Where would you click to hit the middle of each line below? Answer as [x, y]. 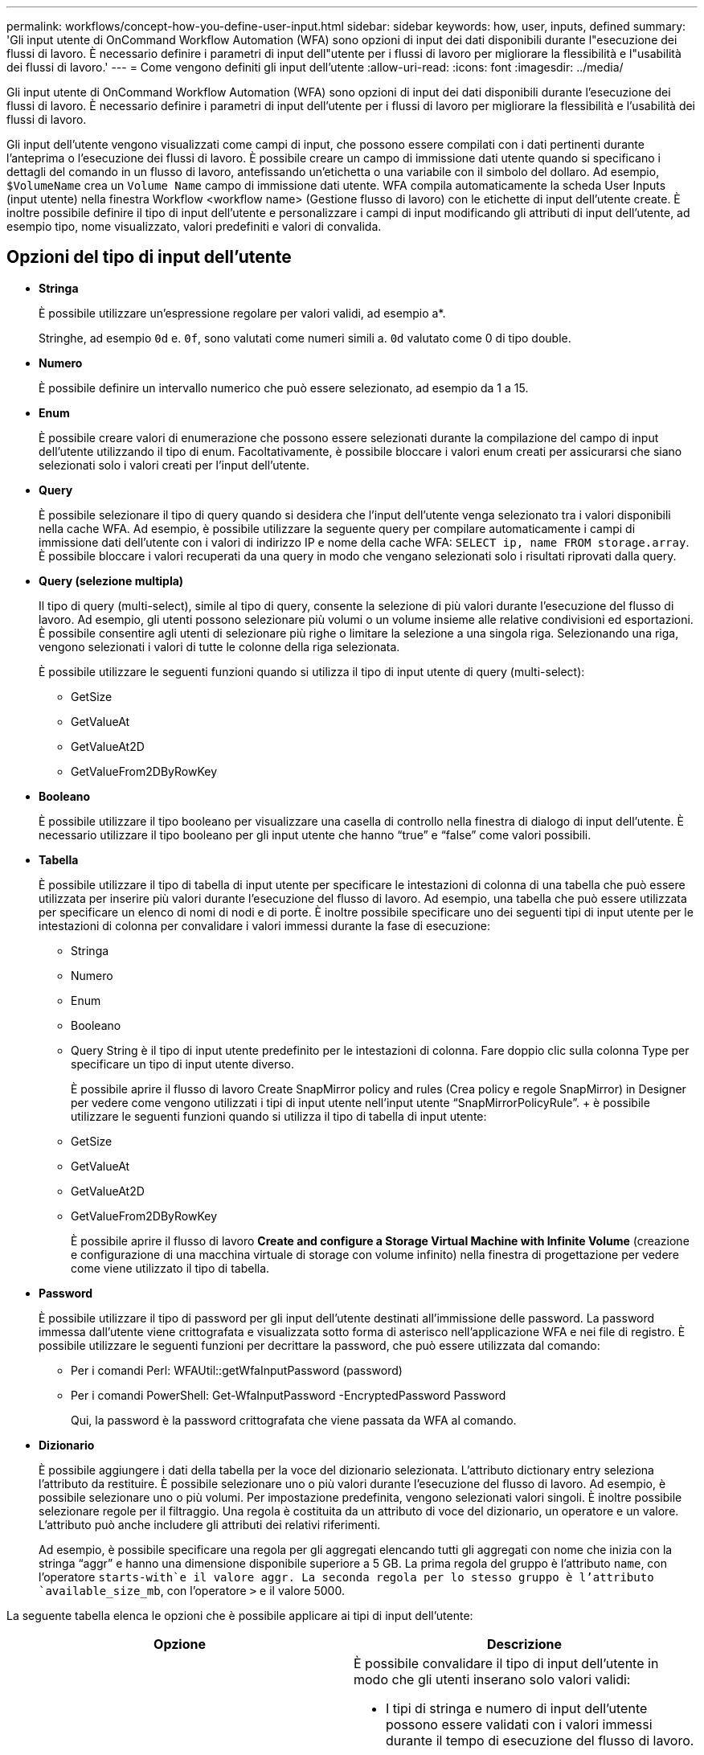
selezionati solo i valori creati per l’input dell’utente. [174, 465]
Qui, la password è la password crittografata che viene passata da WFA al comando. [294, 1420]
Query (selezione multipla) [111, 580]
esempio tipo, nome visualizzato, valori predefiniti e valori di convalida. [194, 226]
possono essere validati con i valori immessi [519, 1724]
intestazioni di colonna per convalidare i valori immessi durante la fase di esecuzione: [264, 925]
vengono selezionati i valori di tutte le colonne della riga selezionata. [219, 646]
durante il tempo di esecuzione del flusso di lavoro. [540, 1740]
